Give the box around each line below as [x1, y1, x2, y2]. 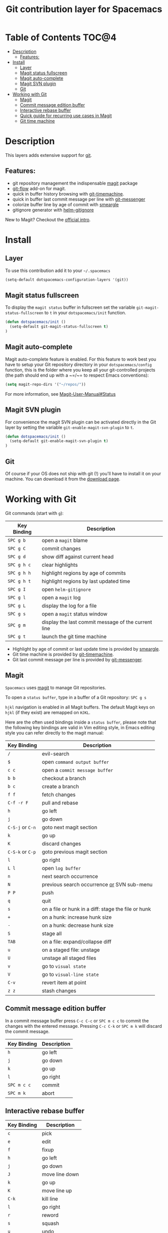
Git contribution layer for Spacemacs [5, 4, 162, 15]
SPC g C [7, 546, 26, 551]
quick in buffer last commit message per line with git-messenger [12, 196, 145, 202]
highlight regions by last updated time [41, 577, 130, 584]
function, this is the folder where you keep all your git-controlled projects [5, 367, 155, 373]
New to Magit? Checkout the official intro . [5, 216, 91, 222]
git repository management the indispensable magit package [12, 180, 138, 186]
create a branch [41, 783, 79, 790]
